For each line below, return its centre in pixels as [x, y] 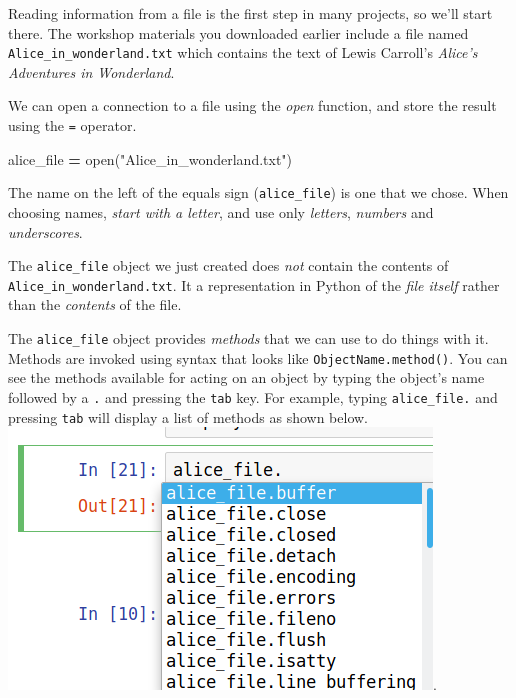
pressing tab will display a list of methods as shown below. [188, 416]
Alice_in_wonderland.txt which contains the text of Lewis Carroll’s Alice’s [243, 52]
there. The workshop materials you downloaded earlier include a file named [238, 32]
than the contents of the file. [95, 304]
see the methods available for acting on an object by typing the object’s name [246, 377]
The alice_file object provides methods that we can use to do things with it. [248, 338]
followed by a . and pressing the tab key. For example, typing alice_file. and [253, 396]
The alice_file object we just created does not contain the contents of [228, 265]
